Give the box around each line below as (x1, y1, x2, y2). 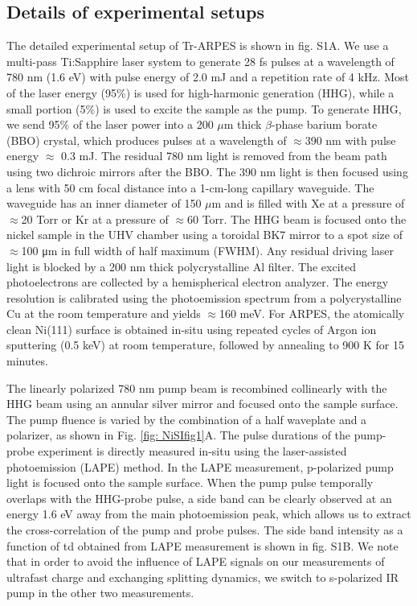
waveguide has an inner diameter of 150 (6, 195, 202, 212)
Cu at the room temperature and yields (6, 305, 201, 322)
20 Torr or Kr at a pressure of (21, 210, 169, 227)
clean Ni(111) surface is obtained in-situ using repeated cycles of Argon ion (6, 320, 377, 337)
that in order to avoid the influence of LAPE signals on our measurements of (6, 553, 385, 570)
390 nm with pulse (305, 131, 396, 148)
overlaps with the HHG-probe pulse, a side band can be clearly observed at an (6, 489, 392, 506)
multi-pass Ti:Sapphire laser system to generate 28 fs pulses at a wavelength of (6, 52, 395, 69)
